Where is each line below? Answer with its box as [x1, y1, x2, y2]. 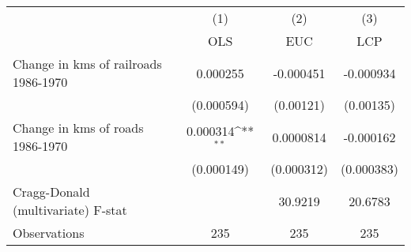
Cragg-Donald [13, 182, 90, 201]
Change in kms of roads [13, 118, 144, 137]
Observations [13, 224, 85, 242]
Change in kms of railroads [13, 55, 162, 73]
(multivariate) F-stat [13, 201, 127, 219]
